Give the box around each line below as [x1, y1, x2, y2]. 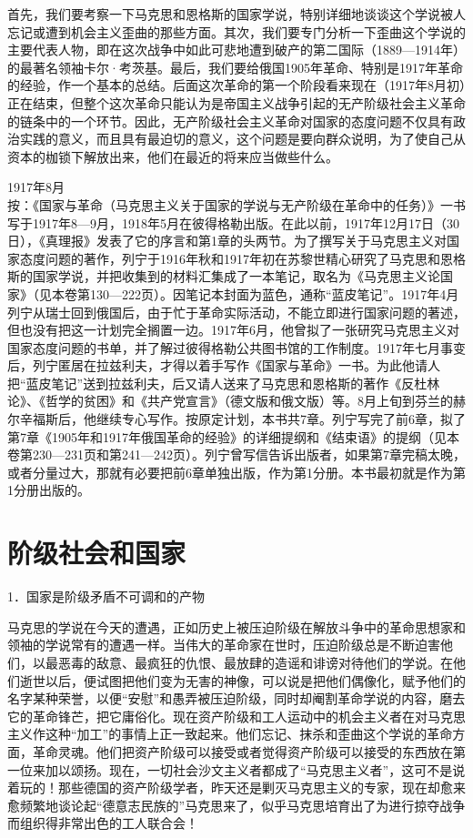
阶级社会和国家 [7, 534, 186, 571]
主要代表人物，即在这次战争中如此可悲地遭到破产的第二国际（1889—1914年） [7, 40, 466, 59]
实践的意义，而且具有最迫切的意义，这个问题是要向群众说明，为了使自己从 [19, 129, 466, 148]
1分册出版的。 [7, 480, 90, 500]
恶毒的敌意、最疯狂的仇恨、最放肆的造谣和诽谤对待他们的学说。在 [57, 652, 453, 671]
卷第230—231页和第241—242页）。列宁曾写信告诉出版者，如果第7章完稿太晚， [7, 445, 466, 464]
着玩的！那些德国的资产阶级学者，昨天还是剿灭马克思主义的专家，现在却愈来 [7, 778, 466, 797]
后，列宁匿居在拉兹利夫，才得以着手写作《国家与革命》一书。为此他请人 [7, 356, 440, 375]
